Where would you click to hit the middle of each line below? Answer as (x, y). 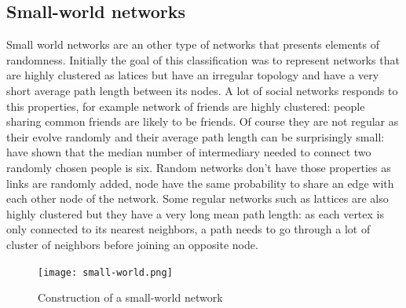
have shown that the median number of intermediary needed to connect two (189, 152)
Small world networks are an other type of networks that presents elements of (193, 44)
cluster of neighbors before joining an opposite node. (132, 244)
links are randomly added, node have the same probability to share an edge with (200, 183)
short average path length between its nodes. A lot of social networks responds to (202, 90)
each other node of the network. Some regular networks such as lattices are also (198, 198)
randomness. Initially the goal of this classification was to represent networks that (203, 59)
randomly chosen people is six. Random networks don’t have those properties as (199, 167)
